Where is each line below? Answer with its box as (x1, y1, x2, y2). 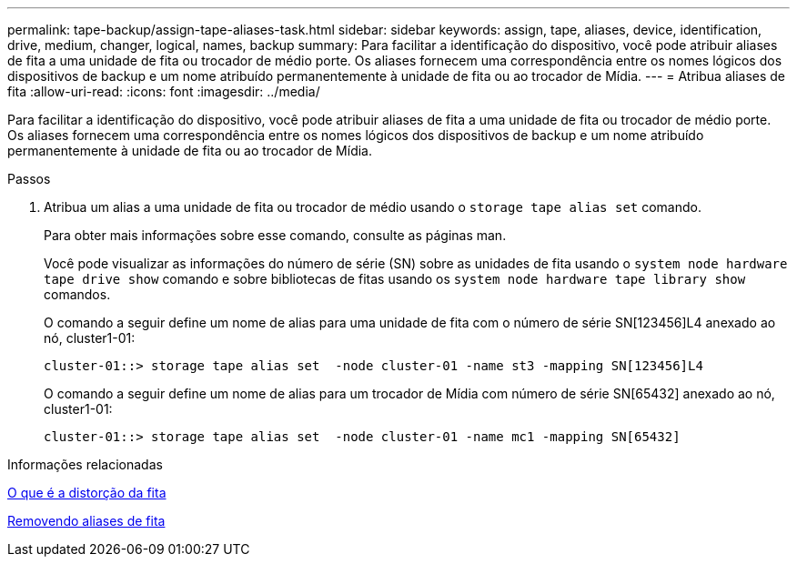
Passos (7, 171, 51, 186)
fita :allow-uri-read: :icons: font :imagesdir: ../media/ (7, 84, 320, 99)
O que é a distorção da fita (7, 485, 166, 500)
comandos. (44, 287, 111, 302)
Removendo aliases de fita (7, 513, 166, 529)
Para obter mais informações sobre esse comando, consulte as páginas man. (44, 227, 507, 243)
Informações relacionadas (7, 457, 163, 472)
